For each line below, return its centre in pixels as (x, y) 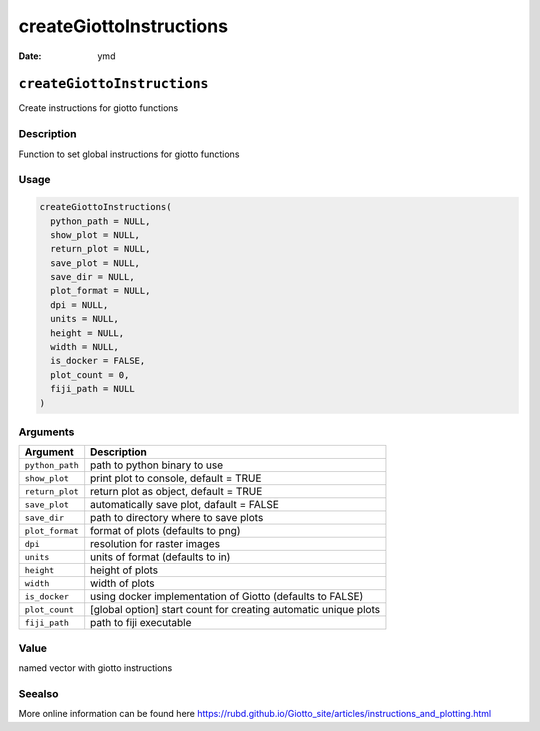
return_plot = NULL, (100, 249)
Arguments (46, 432)
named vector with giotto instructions (95, 668)
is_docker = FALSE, (98, 361)
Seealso (38, 693)
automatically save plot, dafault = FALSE (185, 505)
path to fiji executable (141, 623)
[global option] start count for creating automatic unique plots (235, 610)
